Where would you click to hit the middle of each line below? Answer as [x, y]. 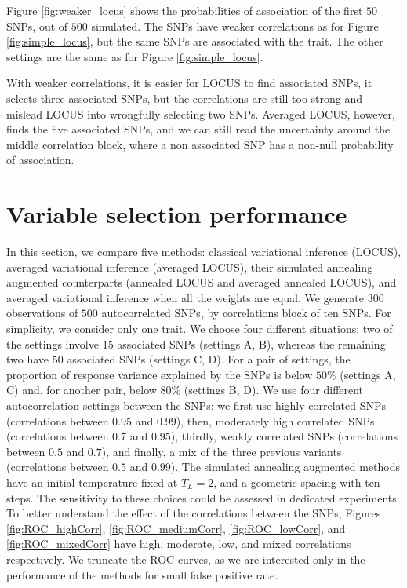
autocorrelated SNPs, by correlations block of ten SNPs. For [246, 313]
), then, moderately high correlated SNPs [275, 420]
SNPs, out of [37, 26]
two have [28, 359]
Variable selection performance [177, 214]
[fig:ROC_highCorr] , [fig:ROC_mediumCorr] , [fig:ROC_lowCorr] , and [176, 528]
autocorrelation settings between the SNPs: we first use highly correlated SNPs [196, 405]
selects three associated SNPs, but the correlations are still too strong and [185, 98]
